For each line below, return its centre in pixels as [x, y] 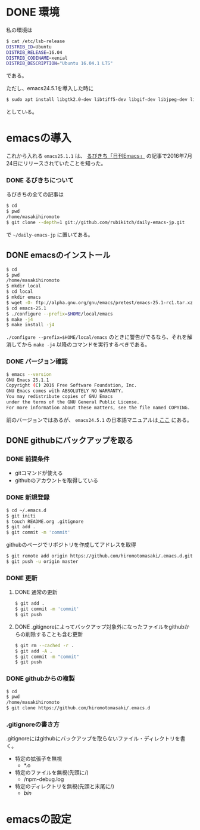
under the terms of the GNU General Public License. [73, 402]
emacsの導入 [39, 138]
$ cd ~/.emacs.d [26, 510]
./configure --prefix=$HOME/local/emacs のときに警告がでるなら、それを [97, 337]
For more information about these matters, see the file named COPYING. [98, 408]
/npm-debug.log [44, 779]
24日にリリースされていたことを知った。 [56, 163]
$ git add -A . [34, 651]
